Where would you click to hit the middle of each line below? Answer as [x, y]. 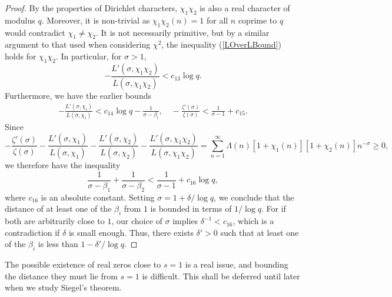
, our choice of [137, 221]
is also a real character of [245, 8]
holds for [21, 56]
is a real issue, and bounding [237, 264]
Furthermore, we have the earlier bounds [78, 95]
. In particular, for [89, 56]
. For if [274, 208]
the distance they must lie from [61, 276]
